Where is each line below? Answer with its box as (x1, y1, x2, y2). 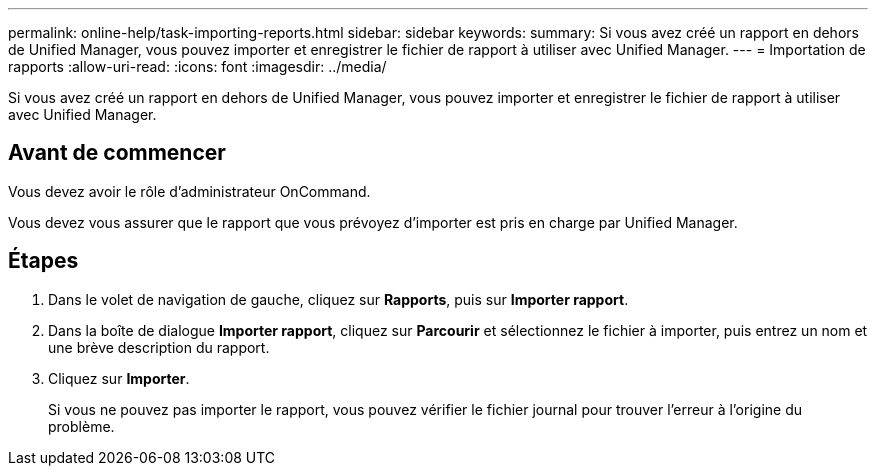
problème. (48, 417, 115, 435)
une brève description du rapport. (48, 338, 270, 356)
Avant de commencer (8, 140, 226, 166)
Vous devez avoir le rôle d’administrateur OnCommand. (8, 182, 371, 200)
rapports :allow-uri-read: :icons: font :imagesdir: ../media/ (8, 58, 387, 75)
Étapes (8, 248, 79, 274)
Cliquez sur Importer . (48, 369, 190, 387)
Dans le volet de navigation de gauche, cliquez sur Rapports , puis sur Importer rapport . (48, 290, 629, 308)
